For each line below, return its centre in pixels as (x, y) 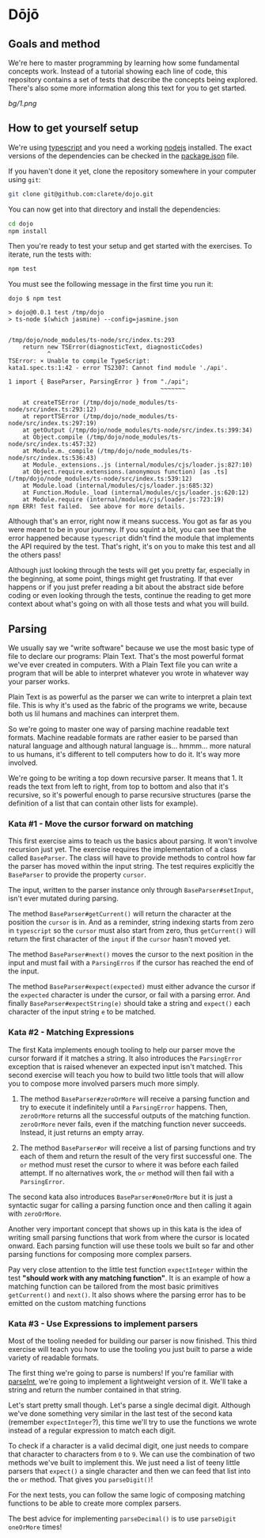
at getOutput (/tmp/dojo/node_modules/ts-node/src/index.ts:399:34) (138, 430)
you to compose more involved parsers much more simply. (104, 1083)
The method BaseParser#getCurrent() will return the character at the (120, 914)
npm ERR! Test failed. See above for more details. (97, 507)
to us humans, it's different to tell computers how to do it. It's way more (124, 755)
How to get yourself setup (74, 128)
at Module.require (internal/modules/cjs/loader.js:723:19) (123, 500)
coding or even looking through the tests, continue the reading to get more (130, 596)
